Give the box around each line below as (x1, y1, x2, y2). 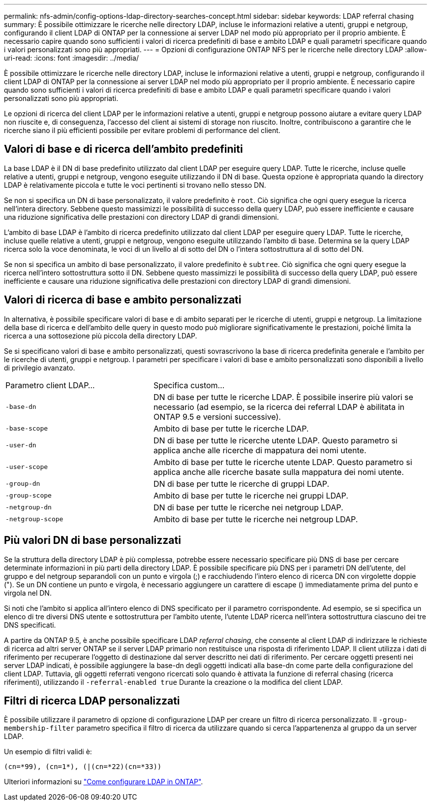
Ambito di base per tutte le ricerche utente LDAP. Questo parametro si (153, 457, 412, 467)
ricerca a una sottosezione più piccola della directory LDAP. (4, 331, 197, 340)
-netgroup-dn (5, 503, 52, 511)
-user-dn (5, 441, 36, 449)
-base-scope (5, 425, 48, 433)
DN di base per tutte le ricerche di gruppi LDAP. (153, 478, 330, 489)
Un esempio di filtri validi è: (4, 747, 92, 756)
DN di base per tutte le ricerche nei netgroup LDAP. (153, 502, 343, 512)
